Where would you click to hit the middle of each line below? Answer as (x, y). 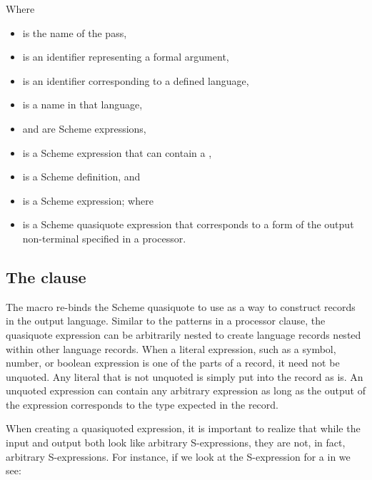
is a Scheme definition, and (81, 177)
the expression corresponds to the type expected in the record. (142, 404)
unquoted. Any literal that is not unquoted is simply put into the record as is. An (185, 376)
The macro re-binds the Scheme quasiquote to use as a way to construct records (181, 306)
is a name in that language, (82, 104)
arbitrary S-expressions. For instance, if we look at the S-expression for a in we (178, 456)
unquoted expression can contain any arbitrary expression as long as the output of (186, 390)
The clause (46, 276)
